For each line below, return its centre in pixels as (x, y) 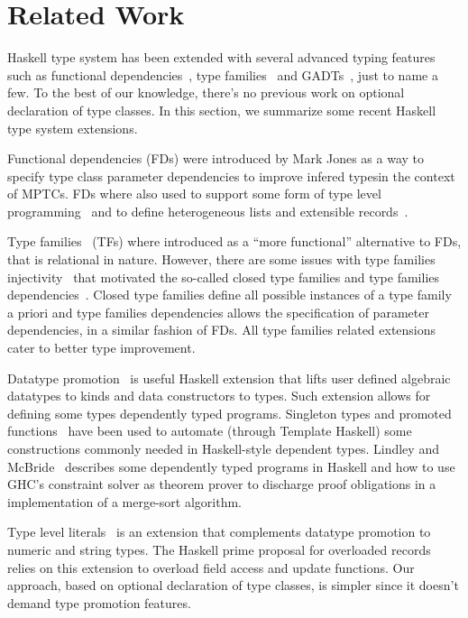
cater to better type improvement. (101, 348)
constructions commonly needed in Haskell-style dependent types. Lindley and (223, 448)
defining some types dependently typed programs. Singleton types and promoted (229, 413)
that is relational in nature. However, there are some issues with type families (221, 259)
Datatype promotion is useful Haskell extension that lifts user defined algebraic (229, 378)
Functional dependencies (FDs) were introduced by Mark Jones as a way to (216, 158)
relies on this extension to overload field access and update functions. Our (211, 567)
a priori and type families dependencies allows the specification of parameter (218, 312)
